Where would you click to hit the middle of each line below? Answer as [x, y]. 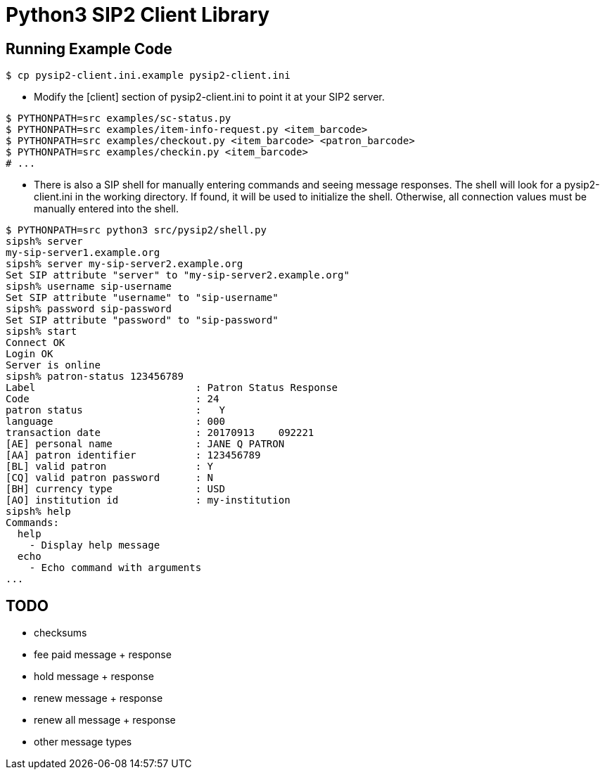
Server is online [53, 365]
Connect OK [36, 343]
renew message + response [98, 698]
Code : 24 [113, 399]
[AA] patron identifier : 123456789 [133, 455]
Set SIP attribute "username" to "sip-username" [142, 298]
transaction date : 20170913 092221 [160, 433]
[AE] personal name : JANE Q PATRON [145, 444]
